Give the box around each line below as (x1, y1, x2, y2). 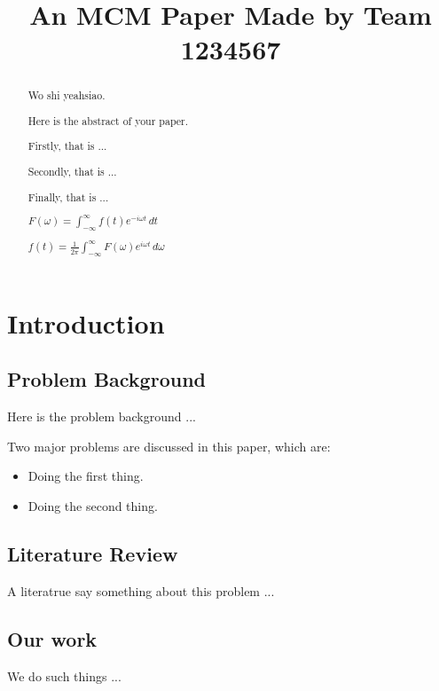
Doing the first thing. (27, 467, 144, 485)
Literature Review (7, 539, 178, 567)
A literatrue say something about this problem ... (7, 581, 275, 600)
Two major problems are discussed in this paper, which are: (7, 436, 331, 455)
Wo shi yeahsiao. (27, 88, 106, 103)
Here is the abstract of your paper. (27, 113, 189, 128)
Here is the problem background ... (7, 407, 196, 426)
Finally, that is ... (27, 189, 109, 204)
